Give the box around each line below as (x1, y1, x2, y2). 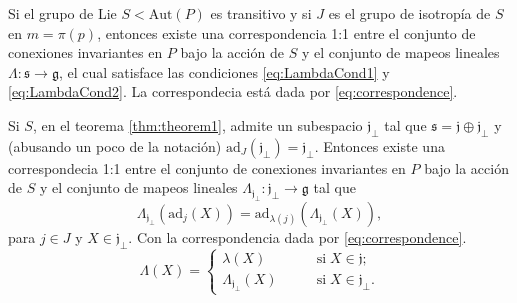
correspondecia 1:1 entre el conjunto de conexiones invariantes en (8, 157, 406, 178)
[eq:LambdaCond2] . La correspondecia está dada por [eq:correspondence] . (8, 81, 458, 102)
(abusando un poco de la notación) (8, 135, 222, 156)
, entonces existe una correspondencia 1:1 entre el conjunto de (97, 22, 476, 43)
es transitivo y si (210, 3, 312, 23)
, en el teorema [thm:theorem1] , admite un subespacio (32, 114, 363, 135)
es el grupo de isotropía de (328, 3, 491, 23)
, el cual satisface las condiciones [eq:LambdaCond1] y (58, 61, 390, 82)
